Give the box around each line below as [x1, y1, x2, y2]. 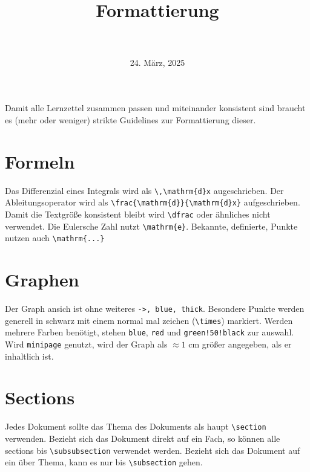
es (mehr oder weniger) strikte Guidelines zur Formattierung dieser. [5, 113, 256, 126]
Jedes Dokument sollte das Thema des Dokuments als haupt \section [5, 420, 266, 433]
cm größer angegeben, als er [188, 337, 292, 350]
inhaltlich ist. [5, 349, 54, 362]
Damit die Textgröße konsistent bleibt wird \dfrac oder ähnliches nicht [5, 207, 271, 220]
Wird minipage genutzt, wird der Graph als [5, 337, 168, 350]
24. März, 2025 [130, 56, 185, 68]
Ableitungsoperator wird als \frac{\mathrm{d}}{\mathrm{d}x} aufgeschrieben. [5, 196, 300, 209]
